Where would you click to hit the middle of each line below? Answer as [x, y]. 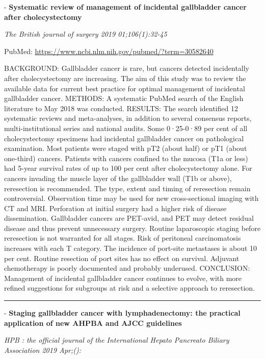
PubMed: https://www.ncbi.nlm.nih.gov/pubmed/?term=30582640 [109, 51]
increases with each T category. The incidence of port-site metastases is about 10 [131, 248]
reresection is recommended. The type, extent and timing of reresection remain [127, 188]
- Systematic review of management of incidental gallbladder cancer [125, 7]
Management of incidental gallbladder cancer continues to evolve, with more [123, 278]
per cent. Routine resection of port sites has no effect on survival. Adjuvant [122, 258]
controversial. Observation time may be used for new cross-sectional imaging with [131, 198]
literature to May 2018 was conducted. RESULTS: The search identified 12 [121, 108]
